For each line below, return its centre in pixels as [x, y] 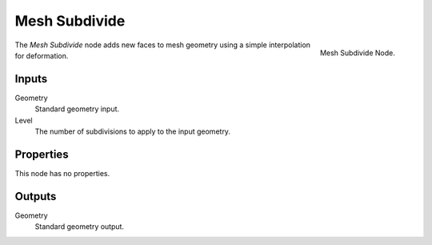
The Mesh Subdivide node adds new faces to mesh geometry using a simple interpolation [163, 45]
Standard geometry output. [79, 227]
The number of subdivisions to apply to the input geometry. [133, 131]
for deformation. [42, 55]
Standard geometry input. [77, 109]
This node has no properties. [62, 173]
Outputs [36, 196]
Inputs [31, 79]
